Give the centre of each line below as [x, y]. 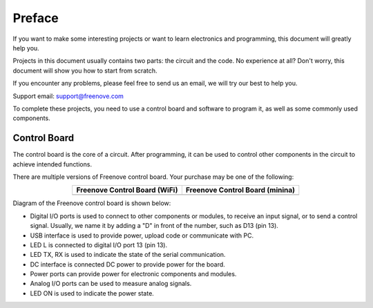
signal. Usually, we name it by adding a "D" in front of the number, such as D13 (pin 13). [154, 226]
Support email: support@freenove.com [68, 96]
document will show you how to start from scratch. [85, 70]
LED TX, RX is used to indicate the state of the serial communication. [128, 255]
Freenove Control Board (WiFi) [127, 190]
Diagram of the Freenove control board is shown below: [92, 203]
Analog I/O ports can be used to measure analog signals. [111, 284]
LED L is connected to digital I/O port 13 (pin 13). [99, 244]
